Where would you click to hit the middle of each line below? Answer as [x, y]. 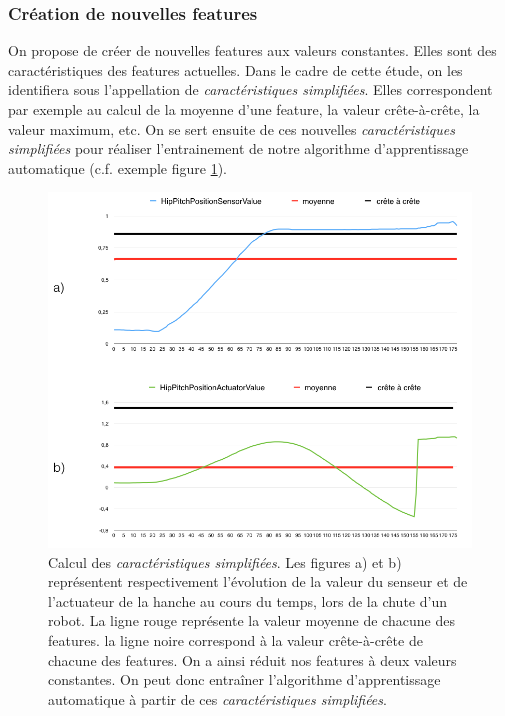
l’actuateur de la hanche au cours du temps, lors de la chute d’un [247, 600]
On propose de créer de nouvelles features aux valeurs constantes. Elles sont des [252, 50]
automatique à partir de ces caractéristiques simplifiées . [217, 698]
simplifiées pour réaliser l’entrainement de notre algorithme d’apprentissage [238, 148]
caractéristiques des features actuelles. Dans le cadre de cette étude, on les [235, 69]
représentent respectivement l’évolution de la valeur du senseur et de [258, 581]
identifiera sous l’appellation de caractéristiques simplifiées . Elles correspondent [250, 89]
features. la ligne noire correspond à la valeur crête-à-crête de [235, 639]
